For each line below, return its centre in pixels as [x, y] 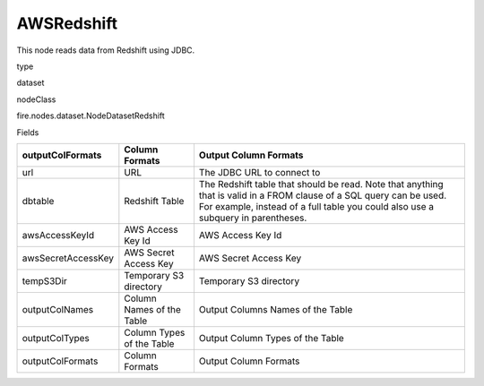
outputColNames [58, 309]
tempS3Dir [44, 280]
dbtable [38, 201]
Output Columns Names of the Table [276, 309]
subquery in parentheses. [253, 218]
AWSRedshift [67, 23]
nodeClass [36, 99]
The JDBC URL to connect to [259, 172]
